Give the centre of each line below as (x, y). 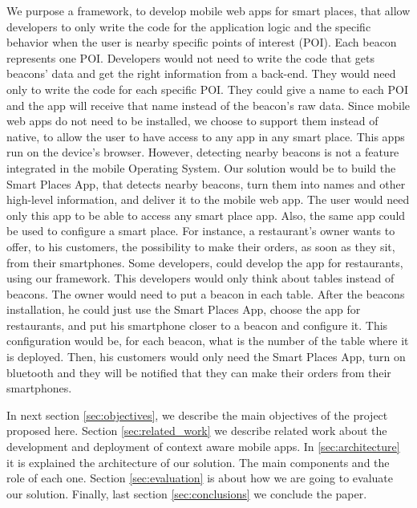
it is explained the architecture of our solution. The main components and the (198, 462)
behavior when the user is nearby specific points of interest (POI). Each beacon (202, 42)
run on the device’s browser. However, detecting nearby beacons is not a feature (203, 152)
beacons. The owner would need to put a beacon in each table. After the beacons (206, 293)
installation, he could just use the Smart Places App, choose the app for (184, 309)
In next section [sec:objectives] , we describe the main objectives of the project (197, 415)
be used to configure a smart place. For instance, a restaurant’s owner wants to (201, 231)
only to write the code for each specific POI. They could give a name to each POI (207, 89)
